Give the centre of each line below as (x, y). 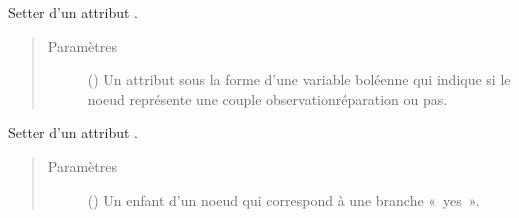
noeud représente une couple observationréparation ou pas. (267, 98)
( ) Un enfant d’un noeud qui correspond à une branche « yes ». (283, 199)
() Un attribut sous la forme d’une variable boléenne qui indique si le (299, 79)
